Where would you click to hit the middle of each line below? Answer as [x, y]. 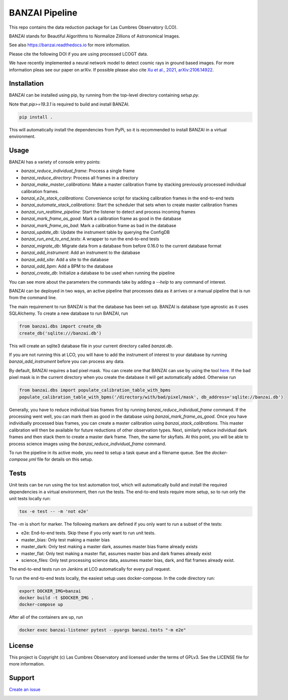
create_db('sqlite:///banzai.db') [60, 333]
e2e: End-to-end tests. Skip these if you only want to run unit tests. [88, 533]
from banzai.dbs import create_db [60, 326]
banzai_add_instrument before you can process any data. [67, 361]
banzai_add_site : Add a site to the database [65, 259]
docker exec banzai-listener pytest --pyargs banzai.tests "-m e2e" [103, 630]
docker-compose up [41, 605]
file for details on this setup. [65, 459]
